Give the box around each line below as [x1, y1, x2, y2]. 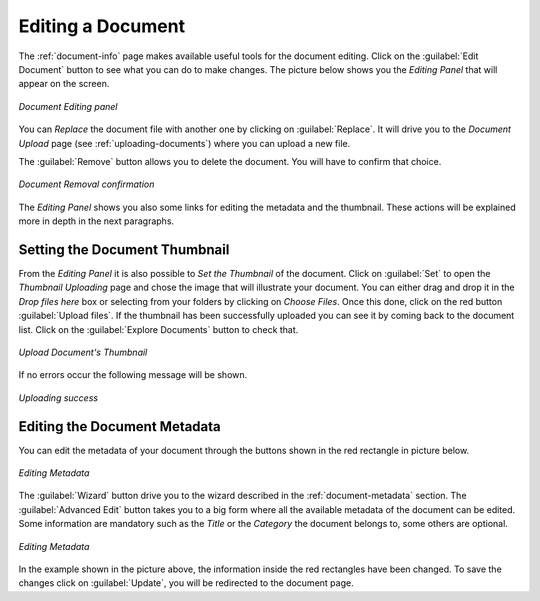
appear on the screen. [18, 78, 110, 90]
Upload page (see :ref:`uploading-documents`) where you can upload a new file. [18, 137, 351, 149]
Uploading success [18, 391, 99, 404]
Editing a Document [18, 15, 185, 37]
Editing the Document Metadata [18, 418, 222, 435]
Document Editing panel [18, 100, 119, 112]
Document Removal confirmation [18, 178, 155, 190]
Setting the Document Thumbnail [18, 241, 230, 258]
